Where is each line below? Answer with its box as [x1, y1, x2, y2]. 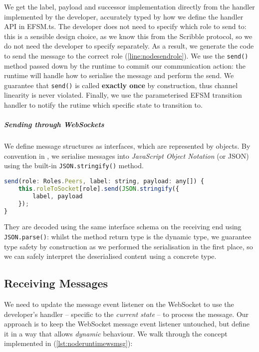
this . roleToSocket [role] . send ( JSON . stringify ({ [18, 185, 179, 192]
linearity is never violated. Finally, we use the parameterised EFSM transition [4, 90, 242, 100]
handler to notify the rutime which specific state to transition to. [4, 100, 203, 110]
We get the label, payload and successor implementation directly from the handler [4, 2, 255, 12]
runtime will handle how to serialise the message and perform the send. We [4, 70, 234, 81]
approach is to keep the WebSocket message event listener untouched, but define [4, 318, 250, 329]
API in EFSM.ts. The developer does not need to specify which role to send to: [4, 21, 247, 32]
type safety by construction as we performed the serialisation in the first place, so [4, 241, 253, 251]
